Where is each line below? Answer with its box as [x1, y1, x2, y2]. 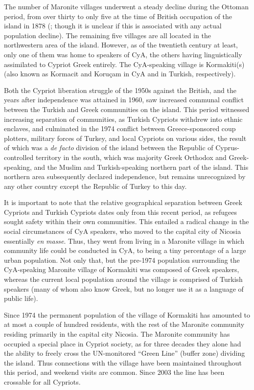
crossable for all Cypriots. [4, 376, 81, 387]
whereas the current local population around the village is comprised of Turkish [4, 274, 243, 284]
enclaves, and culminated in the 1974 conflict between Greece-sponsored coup [4, 123, 236, 134]
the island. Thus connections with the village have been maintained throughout [4, 357, 242, 367]
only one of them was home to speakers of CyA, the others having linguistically [4, 49, 242, 59]
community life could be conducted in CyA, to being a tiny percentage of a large [4, 245, 246, 255]
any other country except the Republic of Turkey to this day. [4, 181, 187, 191]
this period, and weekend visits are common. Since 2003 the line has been [4, 367, 225, 377]
